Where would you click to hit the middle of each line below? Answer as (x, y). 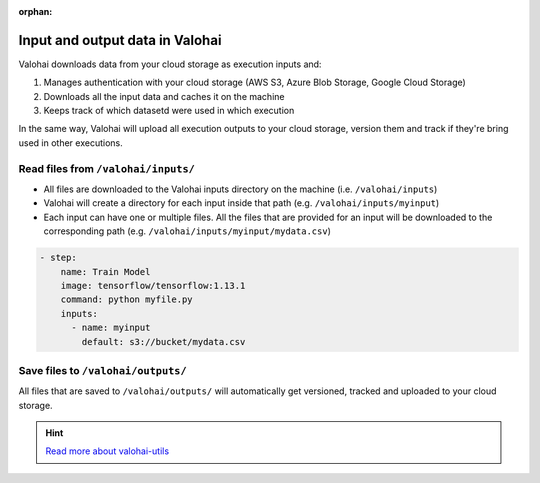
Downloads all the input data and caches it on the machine (164, 96)
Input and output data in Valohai (120, 40)
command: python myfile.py (127, 299)
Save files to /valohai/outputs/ (102, 370)
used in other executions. (71, 142)
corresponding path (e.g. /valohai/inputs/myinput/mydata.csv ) (187, 231)
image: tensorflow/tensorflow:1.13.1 (153, 285)
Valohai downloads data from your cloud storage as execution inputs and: (170, 64)
